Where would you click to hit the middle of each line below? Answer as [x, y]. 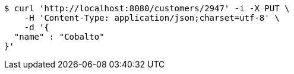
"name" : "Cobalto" [59, 37]
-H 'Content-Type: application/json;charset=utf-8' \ [152, 18]
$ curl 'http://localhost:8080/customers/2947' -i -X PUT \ [147, 8]
